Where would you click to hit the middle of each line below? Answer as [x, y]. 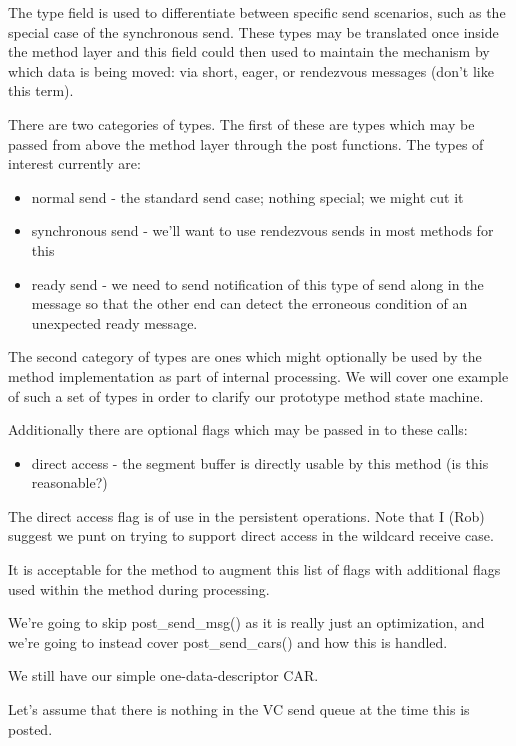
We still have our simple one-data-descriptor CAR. [163, 675]
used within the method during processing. [139, 588]
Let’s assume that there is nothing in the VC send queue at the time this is [239, 709]
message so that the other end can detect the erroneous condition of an [249, 303]
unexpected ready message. [114, 322]
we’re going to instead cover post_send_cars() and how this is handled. [228, 641]
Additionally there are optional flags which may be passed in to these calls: [238, 429]
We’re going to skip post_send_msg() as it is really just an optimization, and [246, 622]
